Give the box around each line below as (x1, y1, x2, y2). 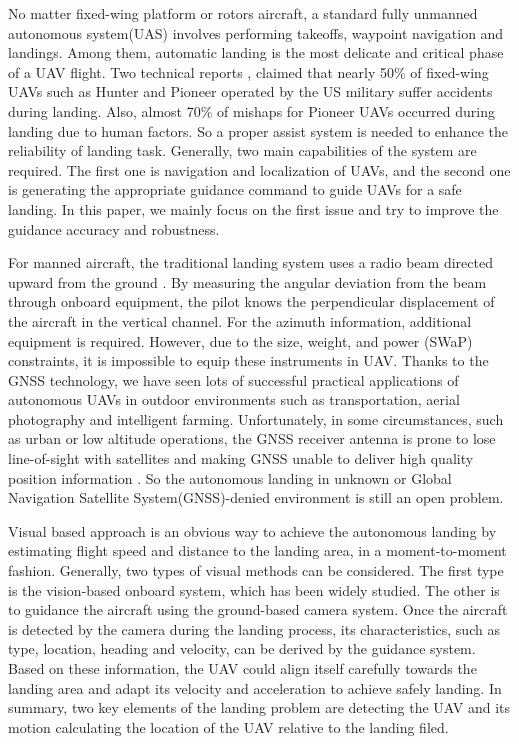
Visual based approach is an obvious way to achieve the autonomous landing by (8, 520, 497, 541)
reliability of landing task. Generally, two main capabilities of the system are (8, 140, 477, 161)
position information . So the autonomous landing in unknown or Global (8, 467, 452, 488)
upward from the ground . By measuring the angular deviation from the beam (8, 271, 487, 292)
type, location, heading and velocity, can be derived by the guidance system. (8, 638, 476, 659)
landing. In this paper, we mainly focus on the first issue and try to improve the (8, 198, 499, 219)
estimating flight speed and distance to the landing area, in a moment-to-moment (8, 540, 507, 561)
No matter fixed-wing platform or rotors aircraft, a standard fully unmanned (8, 3, 478, 23)
